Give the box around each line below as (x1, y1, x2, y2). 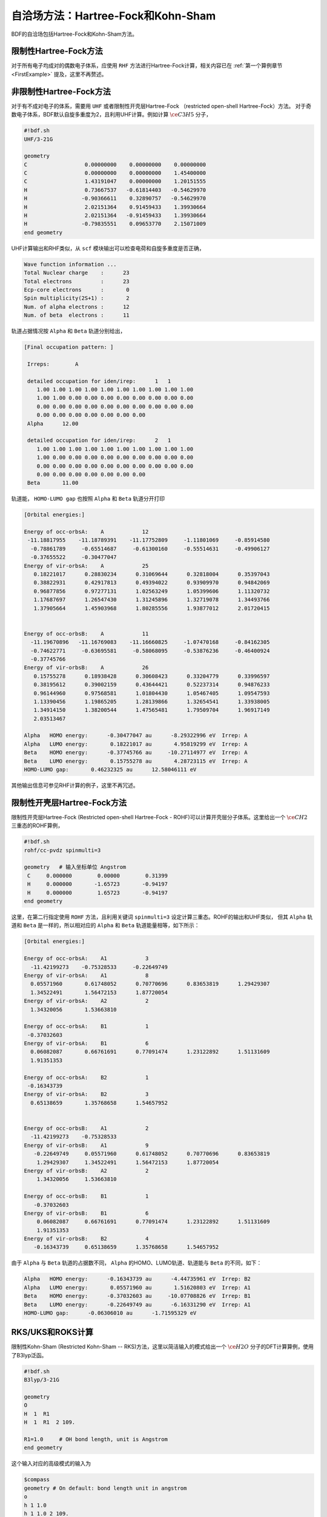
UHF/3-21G (24, 135, 53, 143)
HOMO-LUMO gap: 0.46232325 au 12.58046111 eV (24, 766, 197, 773)
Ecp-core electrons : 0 (24, 286, 130, 293)
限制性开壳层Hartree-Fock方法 (11, 797, 127, 808)
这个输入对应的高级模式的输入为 (11, 1460, 91, 1467)
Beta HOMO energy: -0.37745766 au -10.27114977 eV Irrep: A (24, 749, 248, 756)
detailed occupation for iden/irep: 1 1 (27, 377, 171, 385)
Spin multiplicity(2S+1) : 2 (24, 295, 130, 302)
